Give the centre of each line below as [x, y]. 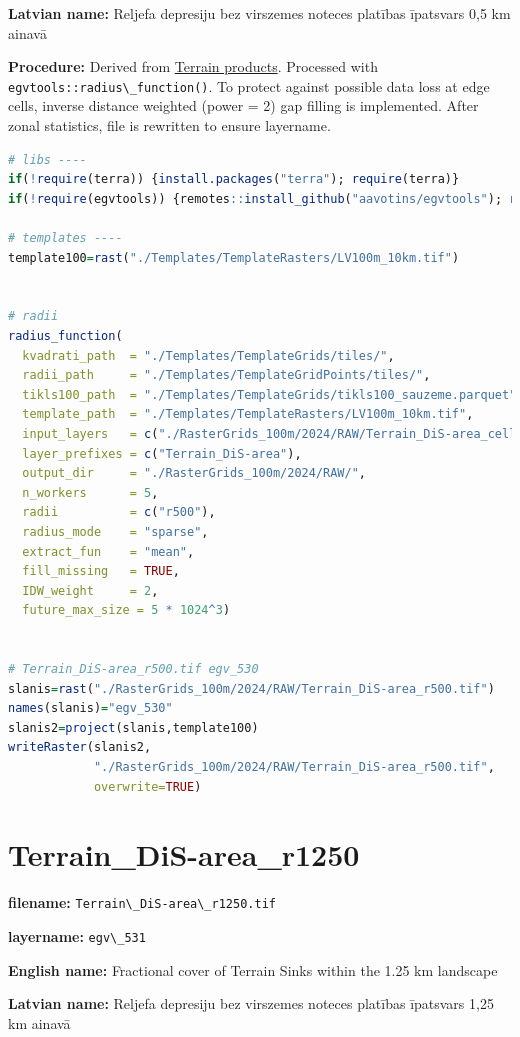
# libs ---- [47, 159]
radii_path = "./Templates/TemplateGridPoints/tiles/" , [226, 375]
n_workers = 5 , [90, 492]
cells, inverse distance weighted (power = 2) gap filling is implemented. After [243, 105]
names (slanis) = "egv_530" [90, 708]
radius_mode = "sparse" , [115, 531]
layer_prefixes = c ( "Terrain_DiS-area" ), [162, 453]
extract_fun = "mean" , [108, 551]
